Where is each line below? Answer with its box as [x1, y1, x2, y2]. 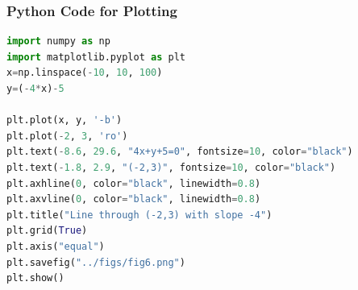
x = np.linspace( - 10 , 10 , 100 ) [6, 67, 163, 79]
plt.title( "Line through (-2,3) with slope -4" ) [6, 209, 273, 221]
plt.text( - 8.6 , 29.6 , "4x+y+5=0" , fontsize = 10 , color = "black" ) [6, 146, 353, 158]
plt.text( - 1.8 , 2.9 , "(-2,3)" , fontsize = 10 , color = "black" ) [6, 161, 336, 173]
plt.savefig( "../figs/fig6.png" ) [6, 256, 185, 268]
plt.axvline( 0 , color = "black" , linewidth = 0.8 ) [6, 193, 261, 205]
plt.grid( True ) [6, 225, 88, 237]
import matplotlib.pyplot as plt [6, 51, 185, 63]
